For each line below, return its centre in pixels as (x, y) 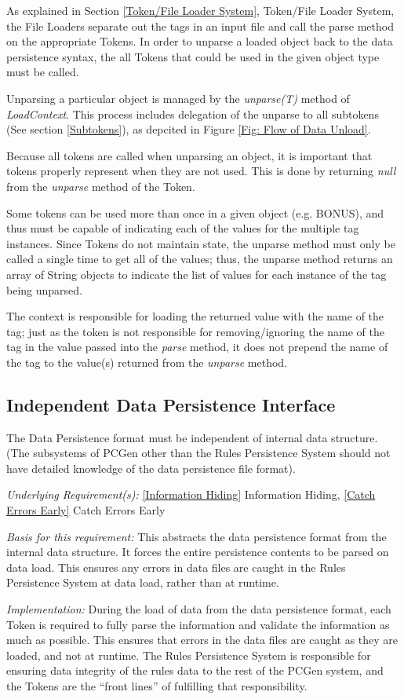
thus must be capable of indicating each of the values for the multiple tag (183, 228)
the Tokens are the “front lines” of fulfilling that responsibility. (157, 685)
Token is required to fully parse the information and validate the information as (198, 624)
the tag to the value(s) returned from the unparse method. (147, 362)
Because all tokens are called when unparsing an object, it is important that (189, 155)
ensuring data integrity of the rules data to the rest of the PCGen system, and (195, 670)
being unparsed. (44, 289)
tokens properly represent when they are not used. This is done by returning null (201, 171)
